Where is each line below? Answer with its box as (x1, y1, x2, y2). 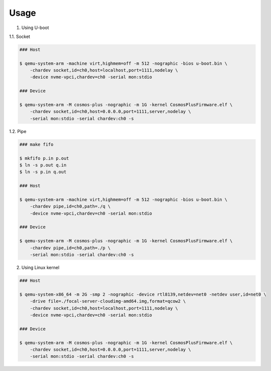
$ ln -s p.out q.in (19, 162, 67, 168)
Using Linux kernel (21, 265, 60, 270)
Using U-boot (21, 25, 49, 31)
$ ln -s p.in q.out (19, 169, 67, 175)
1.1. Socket (9, 34, 31, 39)
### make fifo (19, 141, 54, 147)
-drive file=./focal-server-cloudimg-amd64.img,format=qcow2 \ (30, 299, 186, 304)
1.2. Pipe (9, 128, 27, 134)
